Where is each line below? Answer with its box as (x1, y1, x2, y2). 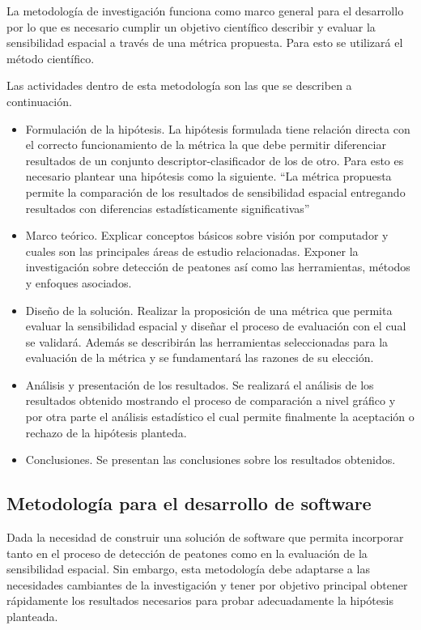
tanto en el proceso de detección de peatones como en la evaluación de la (6, 544, 368, 561)
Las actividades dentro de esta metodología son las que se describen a (6, 77, 352, 94)
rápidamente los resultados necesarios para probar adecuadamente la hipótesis (6, 592, 393, 609)
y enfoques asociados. (25, 274, 132, 291)
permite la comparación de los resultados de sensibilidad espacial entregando (25, 183, 406, 200)
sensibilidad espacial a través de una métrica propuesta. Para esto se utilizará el (6, 34, 403, 51)
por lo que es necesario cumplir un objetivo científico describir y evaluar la (6, 18, 376, 35)
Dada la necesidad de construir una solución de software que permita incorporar (6, 529, 404, 546)
